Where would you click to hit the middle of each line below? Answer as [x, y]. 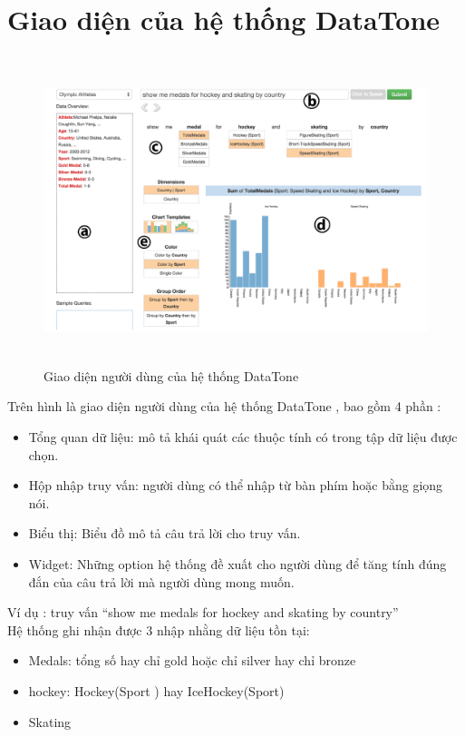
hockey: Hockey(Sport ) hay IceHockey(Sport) [156, 691]
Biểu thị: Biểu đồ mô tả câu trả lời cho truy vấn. [165, 533]
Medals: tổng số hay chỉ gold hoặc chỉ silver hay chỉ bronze [192, 660]
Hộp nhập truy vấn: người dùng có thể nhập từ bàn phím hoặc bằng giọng [236, 485]
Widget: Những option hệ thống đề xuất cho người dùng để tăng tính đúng [237, 564]
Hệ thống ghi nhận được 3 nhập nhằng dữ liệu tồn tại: [159, 629]
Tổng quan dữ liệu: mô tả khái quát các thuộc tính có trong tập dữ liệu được [243, 437]
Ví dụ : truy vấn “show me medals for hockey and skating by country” [203, 612]
